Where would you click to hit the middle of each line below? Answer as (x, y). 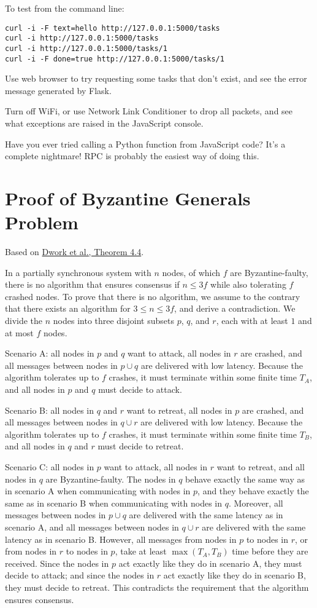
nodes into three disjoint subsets (114, 321)
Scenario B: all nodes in (49, 410)
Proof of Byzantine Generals (128, 198)
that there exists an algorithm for (68, 308)
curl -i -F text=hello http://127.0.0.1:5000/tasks (113, 28)
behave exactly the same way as (245, 479)
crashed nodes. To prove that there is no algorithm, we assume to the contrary (153, 296)
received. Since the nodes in (57, 563)
